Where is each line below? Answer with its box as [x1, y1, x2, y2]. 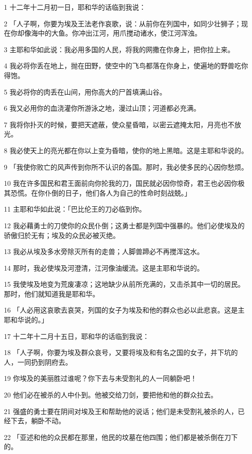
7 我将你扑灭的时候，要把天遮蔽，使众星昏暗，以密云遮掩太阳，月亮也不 [4, 119, 234, 129]
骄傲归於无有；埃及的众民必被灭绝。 [4, 230, 120, 240]
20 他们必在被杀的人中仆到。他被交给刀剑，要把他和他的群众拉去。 [4, 390, 217, 400]
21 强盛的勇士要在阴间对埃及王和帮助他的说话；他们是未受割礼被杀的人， [4, 406, 238, 416]
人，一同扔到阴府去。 [4, 356, 72, 367]
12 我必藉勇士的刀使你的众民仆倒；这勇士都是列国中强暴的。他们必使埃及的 [4, 220, 245, 230]
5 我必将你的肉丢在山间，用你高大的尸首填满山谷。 [4, 86, 166, 97]
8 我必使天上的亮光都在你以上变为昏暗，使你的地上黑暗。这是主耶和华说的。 [4, 145, 248, 155]
